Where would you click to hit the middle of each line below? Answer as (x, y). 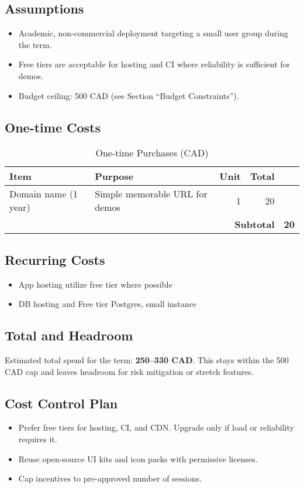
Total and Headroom (69, 335)
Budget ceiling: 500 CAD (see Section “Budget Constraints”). (129, 95)
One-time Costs (53, 127)
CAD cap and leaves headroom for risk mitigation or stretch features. (129, 371)
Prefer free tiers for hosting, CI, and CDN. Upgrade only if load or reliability (156, 427)
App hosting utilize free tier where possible (95, 284)
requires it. (38, 438)
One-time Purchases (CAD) (152, 153)
